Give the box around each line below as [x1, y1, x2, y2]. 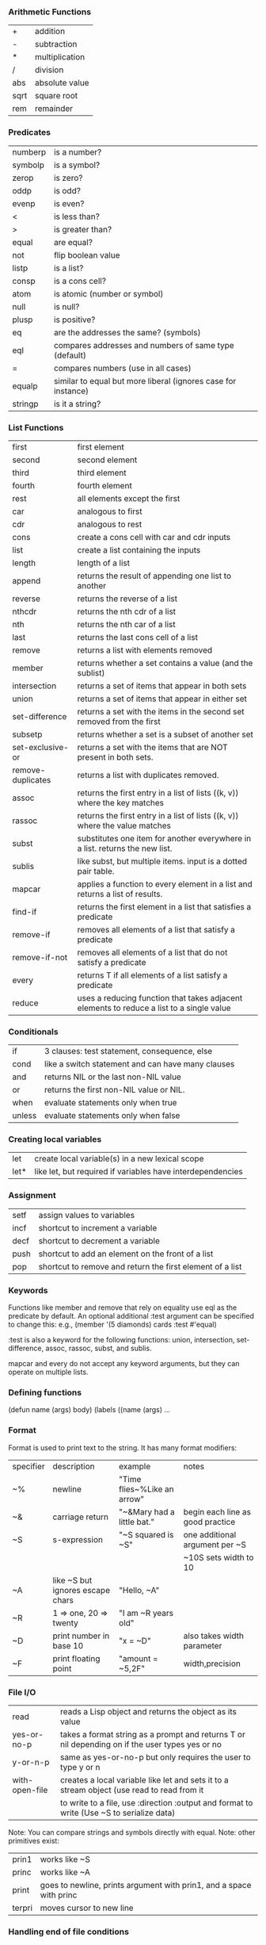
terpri [12, 1902, 33, 1913]
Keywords [8, 1285, 48, 1296]
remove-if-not [12, 951, 68, 963]
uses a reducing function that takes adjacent [77, 992, 243, 1003]
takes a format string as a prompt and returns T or [59, 1729, 245, 1740]
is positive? [54, 314, 96, 325]
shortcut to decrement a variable [38, 1235, 161, 1246]
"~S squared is [118, 1529, 174, 1540]
